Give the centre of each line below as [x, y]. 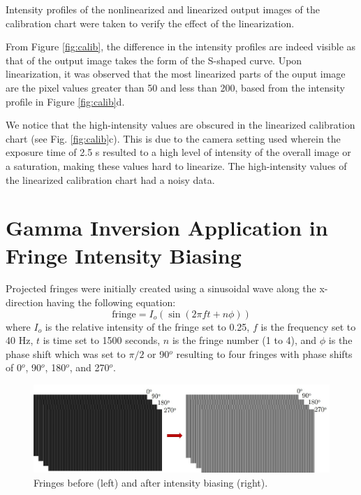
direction [24, 302]
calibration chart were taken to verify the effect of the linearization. [150, 23]
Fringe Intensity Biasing [124, 255]
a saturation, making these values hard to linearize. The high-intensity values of [176, 165]
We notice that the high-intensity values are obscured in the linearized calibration [180, 125]
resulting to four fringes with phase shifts [264, 353]
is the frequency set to [308, 326]
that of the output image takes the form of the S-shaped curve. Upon [154, 60]
